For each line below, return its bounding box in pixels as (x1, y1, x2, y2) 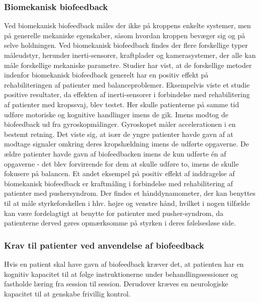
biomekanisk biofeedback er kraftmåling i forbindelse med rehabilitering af (4, 178, 233, 188)
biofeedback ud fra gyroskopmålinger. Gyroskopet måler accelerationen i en (4, 119, 236, 129)
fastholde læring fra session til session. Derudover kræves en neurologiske (4, 278, 228, 289)
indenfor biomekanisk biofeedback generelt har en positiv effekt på (4, 69, 209, 80)
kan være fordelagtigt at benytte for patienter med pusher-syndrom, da (4, 207, 223, 218)
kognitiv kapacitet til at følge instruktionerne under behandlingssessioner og (4, 268, 238, 279)
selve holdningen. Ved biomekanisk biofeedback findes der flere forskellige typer (4, 40, 248, 50)
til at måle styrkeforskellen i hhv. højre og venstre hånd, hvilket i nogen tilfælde (4, 197, 250, 208)
